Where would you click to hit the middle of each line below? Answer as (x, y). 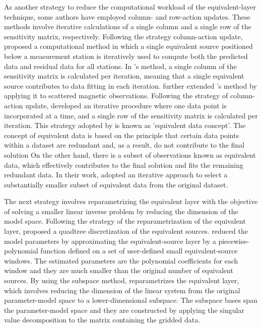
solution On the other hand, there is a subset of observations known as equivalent (130, 154)
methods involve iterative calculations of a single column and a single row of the (128, 26)
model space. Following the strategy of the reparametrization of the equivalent (125, 221)
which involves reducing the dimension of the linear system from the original (122, 290)
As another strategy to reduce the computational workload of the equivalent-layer (130, 7)
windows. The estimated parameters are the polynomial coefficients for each (121, 260)
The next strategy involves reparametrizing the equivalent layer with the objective (131, 201)
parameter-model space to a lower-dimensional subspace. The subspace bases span (131, 300)
